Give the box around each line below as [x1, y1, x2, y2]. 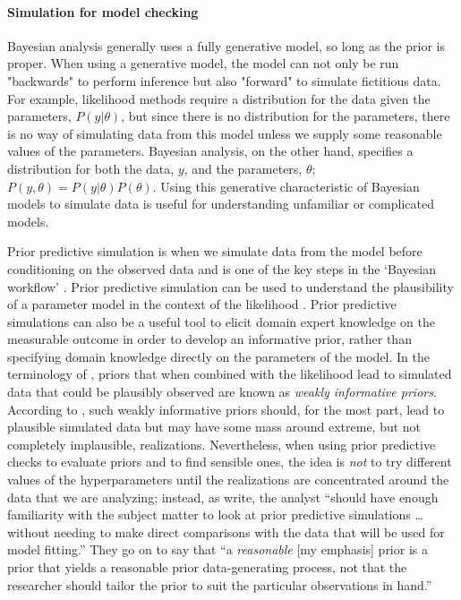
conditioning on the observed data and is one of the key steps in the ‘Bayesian [7, 259, 436, 278]
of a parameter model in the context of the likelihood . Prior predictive [7, 295, 397, 313]
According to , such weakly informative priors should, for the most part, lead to [7, 399, 445, 418]
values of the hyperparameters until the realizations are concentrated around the [7, 470, 449, 489]
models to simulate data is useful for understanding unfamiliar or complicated [7, 194, 434, 213]
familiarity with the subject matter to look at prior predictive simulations [7, 505, 411, 524]
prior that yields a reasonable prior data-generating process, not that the [7, 558, 407, 577]
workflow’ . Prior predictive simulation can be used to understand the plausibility [7, 277, 454, 296]
